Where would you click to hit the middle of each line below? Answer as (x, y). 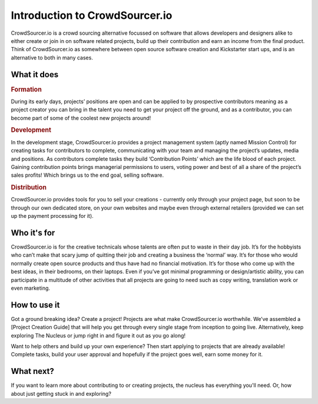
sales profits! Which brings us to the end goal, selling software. (87, 175)
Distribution (29, 187)
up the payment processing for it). (52, 216)
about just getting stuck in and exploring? (61, 393)
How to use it (35, 305)
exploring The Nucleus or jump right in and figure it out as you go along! (98, 335)
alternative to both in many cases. (52, 57)
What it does (35, 74)
